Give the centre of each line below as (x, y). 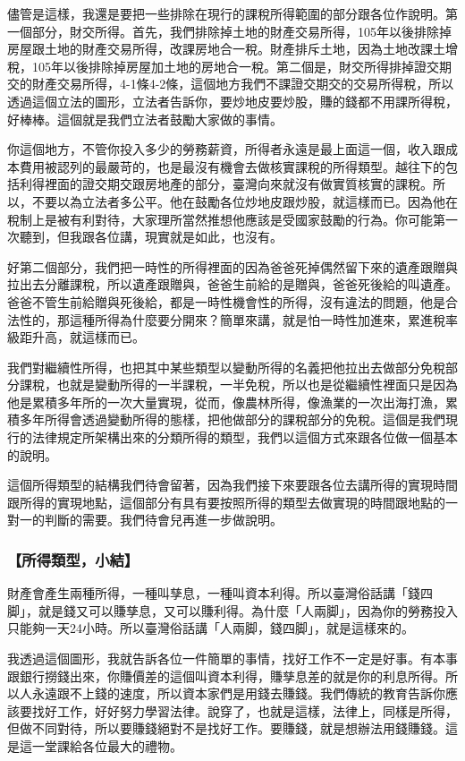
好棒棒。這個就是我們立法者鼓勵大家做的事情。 (145, 119)
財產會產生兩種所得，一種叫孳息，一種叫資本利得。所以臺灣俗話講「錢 (214, 593)
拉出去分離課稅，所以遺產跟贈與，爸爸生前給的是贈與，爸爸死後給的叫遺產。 (232, 284)
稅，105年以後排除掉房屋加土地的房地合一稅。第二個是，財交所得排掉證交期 (229, 66)
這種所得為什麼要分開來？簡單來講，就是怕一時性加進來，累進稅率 (263, 319)
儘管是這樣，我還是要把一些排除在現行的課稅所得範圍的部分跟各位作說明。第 (232, 13)
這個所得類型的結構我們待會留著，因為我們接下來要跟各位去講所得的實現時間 (232, 485)
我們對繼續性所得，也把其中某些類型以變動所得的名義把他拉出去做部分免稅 (226, 367)
